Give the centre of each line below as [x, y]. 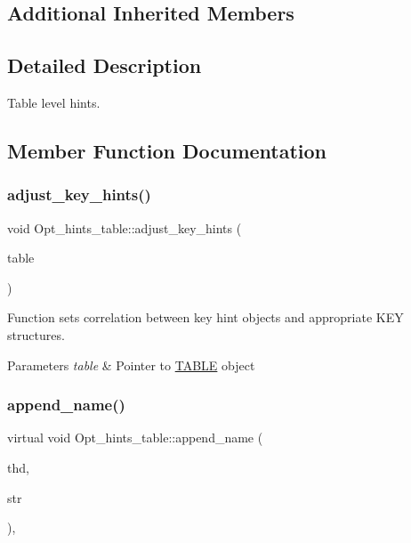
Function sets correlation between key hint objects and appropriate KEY [205, 317]
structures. [36, 334]
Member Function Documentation [167, 150]
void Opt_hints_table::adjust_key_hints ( [125, 227]
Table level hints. [54, 102]
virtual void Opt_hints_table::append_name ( [135, 438]
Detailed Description [105, 65]
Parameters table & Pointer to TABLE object [131, 365]
